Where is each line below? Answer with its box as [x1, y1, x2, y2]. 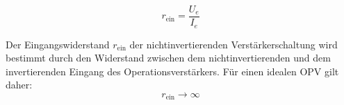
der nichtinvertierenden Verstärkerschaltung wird [129, 37, 338, 51]
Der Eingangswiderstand [6, 37, 110, 51]
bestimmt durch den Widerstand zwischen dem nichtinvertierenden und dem [6, 50, 331, 65]
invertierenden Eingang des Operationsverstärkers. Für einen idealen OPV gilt [6, 64, 339, 78]
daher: [6, 77, 33, 92]
